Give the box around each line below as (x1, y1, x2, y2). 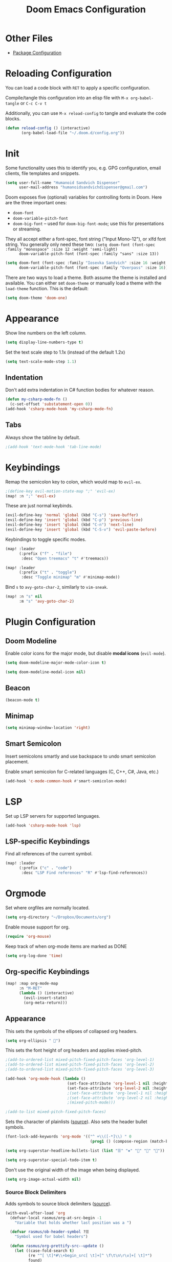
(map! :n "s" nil (5, 594, 42, 599)
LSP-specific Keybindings (5, 837, 90, 846)
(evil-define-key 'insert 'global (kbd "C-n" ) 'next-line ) (5, 522, 134, 528)
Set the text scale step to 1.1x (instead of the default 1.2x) (5, 349, 125, 355)
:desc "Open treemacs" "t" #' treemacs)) (21, 556, 109, 561)
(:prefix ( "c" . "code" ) (18, 866, 72, 871)
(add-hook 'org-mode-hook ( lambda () (5, 1076, 86, 1081)
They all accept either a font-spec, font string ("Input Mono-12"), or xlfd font (5, 236, 166, 242)
